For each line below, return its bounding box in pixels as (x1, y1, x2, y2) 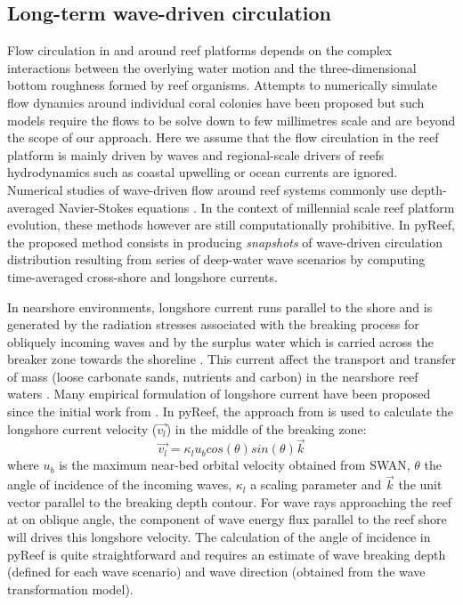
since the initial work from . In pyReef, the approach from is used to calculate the (7, 402, 454, 421)
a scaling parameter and (250, 475, 382, 494)
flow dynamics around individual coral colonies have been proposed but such (7, 93, 425, 111)
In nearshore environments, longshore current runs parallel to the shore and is (7, 297, 433, 316)
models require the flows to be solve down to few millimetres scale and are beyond (7, 110, 456, 129)
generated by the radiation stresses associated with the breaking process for (7, 315, 419, 334)
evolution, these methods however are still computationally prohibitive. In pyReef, (7, 215, 456, 234)
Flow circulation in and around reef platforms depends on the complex (7, 41, 393, 60)
